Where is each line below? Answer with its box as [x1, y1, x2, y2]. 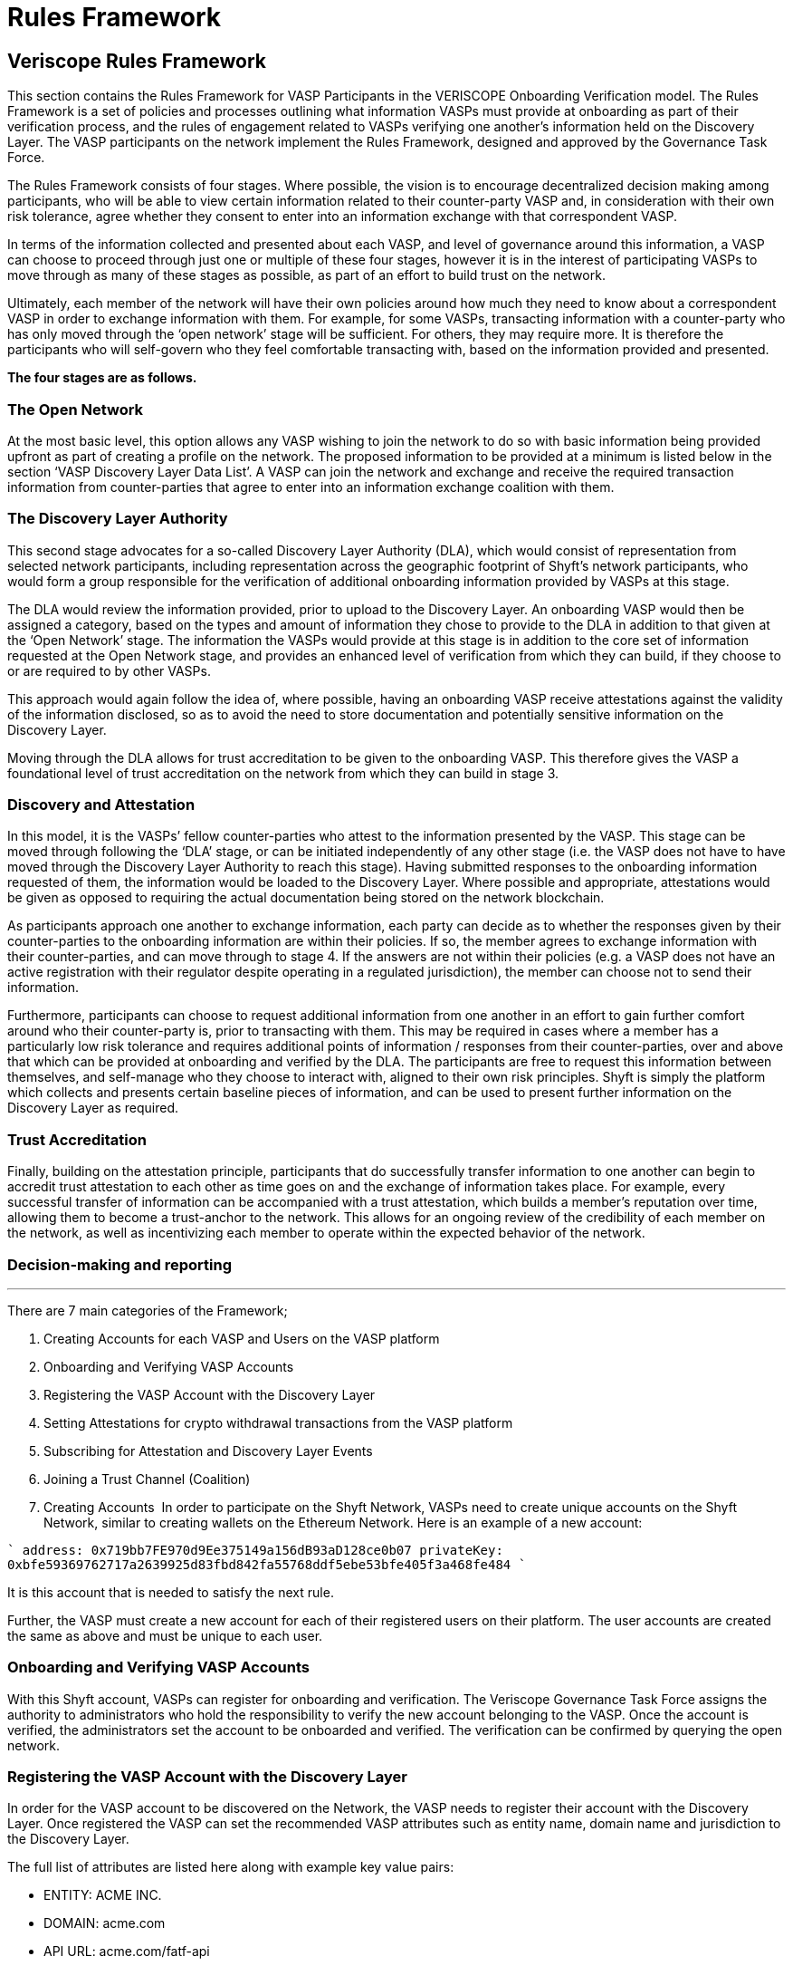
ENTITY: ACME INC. [43, 1887, 162, 1903]
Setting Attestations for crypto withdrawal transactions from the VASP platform [43, 1414, 513, 1431]
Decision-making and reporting [7, 1255, 232, 1274]
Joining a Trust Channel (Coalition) [43, 1470, 251, 1487]
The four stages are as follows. [7, 370, 197, 386]
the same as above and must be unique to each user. [7, 1627, 323, 1643]
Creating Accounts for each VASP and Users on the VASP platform [43, 1330, 440, 1346]
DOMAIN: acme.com [43, 1915, 166, 1932]
